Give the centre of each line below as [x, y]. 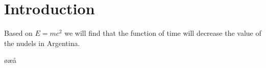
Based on [18, 33]
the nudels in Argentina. [42, 43]
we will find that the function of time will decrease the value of [163, 33]
